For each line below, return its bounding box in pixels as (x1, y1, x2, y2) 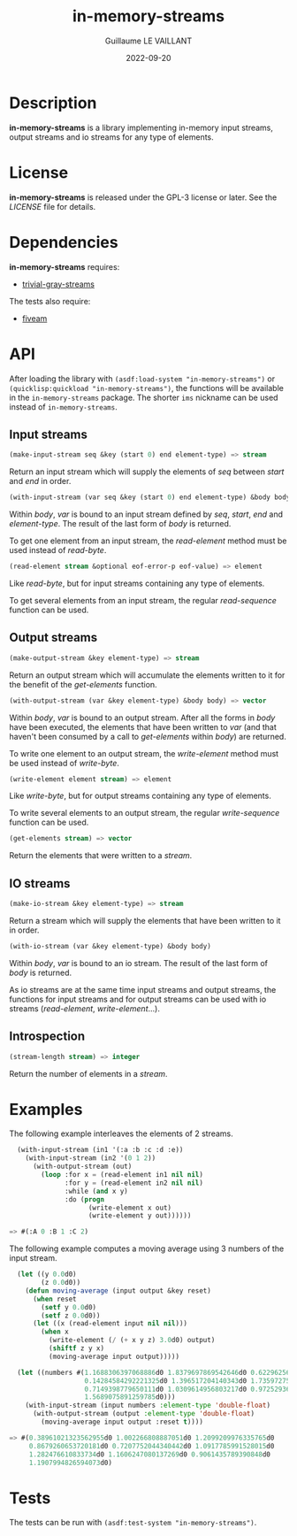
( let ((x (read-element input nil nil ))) (32, 1319, 188, 1328)
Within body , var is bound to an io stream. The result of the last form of (9, 957, 268, 968)
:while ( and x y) (65, 1187, 128, 1195)
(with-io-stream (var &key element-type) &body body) (9, 941, 212, 950)
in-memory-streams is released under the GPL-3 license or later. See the (9, 192, 278, 203)
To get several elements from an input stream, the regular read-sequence (9, 595, 277, 605)
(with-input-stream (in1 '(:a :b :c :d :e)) (17, 1146, 184, 1155)
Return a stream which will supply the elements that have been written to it (9, 915, 281, 925)
